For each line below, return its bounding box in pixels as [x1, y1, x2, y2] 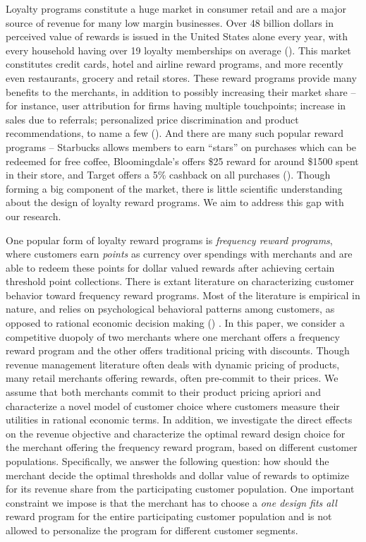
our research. [6, 208, 61, 223]
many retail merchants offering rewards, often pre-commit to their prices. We [6, 371, 338, 385]
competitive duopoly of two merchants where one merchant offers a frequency [6, 329, 340, 344]
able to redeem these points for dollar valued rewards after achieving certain [6, 260, 335, 275]
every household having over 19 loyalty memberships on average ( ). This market [6, 42, 351, 57]
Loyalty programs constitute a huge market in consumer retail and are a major [6, 1, 346, 16]
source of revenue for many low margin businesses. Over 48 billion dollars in [6, 15, 334, 30]
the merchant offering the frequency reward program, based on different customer [6, 440, 358, 454]
